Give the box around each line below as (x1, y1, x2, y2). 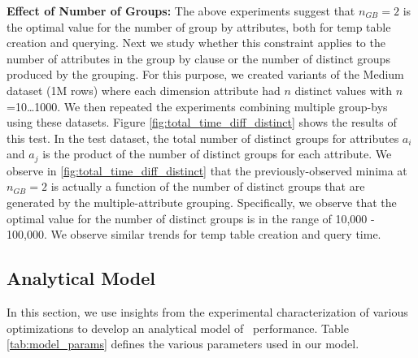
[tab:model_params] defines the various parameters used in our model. (7, 335, 359, 352)
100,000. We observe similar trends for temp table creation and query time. (7, 226, 381, 243)
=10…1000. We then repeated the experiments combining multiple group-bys (7, 97, 388, 114)
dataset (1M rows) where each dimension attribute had (7, 81, 281, 98)
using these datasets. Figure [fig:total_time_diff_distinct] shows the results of (7, 114, 397, 131)
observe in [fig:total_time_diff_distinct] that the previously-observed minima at (7, 162, 407, 179)
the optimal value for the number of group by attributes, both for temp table (7, 18, 391, 35)
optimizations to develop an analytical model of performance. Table (7, 319, 349, 336)
